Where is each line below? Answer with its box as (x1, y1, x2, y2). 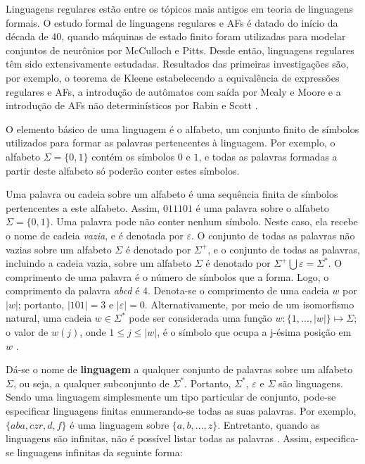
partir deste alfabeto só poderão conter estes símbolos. (6, 163, 240, 177)
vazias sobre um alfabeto (6, 242, 112, 256)
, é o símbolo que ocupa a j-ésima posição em (157, 325, 352, 339)
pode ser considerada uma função (129, 311, 272, 325)
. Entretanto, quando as (217, 417, 320, 432)
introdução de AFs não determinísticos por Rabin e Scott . (6, 98, 258, 113)
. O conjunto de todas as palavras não (191, 227, 355, 242)
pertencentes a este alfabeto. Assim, (6, 200, 160, 215)
